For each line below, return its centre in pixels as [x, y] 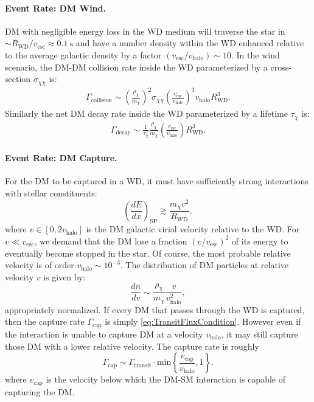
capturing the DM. [40, 391]
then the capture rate [45, 321]
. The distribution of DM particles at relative [204, 265]
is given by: [65, 276]
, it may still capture [260, 334]
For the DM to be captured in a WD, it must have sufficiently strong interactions [157, 181]
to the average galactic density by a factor [83, 54]
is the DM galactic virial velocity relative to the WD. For [193, 229]
